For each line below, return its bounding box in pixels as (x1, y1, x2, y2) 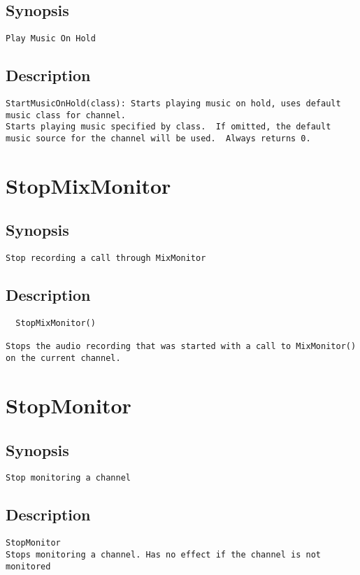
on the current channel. (6, 353, 121, 364)
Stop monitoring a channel (6, 473, 131, 483)
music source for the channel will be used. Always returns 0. (6, 134, 311, 144)
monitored (6, 561, 51, 572)
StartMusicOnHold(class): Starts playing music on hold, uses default (6, 99, 341, 109)
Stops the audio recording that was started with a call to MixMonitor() (6, 341, 357, 352)
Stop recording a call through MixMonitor (6, 253, 206, 264)
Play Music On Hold (6, 34, 96, 44)
